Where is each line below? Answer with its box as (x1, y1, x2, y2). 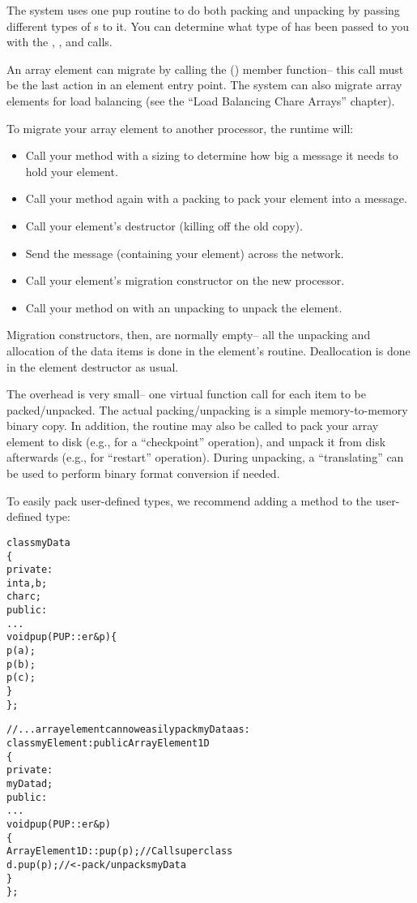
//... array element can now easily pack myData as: (6, 724, 250, 736)
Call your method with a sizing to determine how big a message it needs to (25, 147, 398, 164)
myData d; (6, 778, 53, 789)
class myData (6, 536, 70, 548)
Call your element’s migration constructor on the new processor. (25, 272, 345, 289)
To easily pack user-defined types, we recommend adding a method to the (6, 492, 372, 509)
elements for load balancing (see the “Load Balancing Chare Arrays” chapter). (6, 92, 395, 109)
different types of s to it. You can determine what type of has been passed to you (6, 17, 410, 34)
